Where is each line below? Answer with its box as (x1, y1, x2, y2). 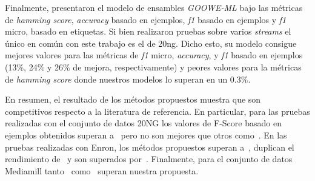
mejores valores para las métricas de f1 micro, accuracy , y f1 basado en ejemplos (5, 49, 303, 61)
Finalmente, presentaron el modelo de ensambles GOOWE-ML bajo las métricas (5, 1, 303, 13)
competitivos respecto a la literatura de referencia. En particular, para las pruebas (5, 104, 310, 117)
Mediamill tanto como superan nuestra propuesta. (5, 164, 199, 177)
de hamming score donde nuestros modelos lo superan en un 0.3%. (5, 72, 251, 85)
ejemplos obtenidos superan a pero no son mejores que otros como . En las (5, 128, 287, 141)
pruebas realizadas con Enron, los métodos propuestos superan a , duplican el (5, 140, 294, 153)
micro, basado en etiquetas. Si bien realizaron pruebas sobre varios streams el (5, 25, 291, 38)
